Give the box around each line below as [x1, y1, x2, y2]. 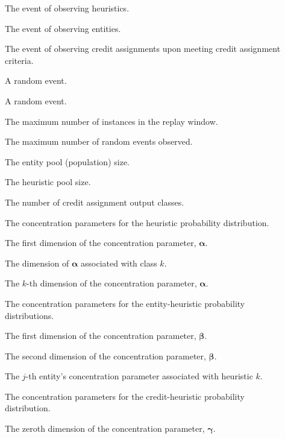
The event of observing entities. [5, 22, 121, 34]
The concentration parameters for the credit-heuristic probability [5, 390, 245, 402]
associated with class [80, 256, 157, 269]
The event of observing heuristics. [5, 2, 130, 14]
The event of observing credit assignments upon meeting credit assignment [5, 42, 281, 55]
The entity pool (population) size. [5, 155, 130, 168]
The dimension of [5, 256, 69, 269]
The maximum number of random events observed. [5, 135, 193, 148]
